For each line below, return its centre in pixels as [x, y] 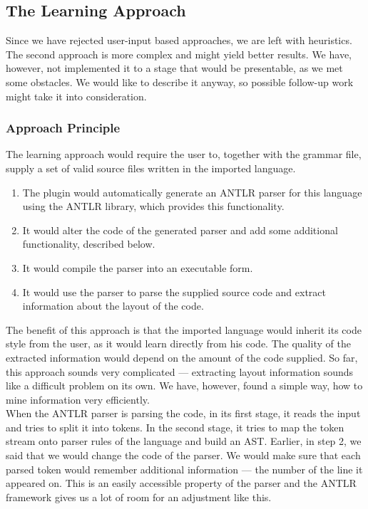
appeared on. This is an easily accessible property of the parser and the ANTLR [181, 483]
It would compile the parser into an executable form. [138, 267]
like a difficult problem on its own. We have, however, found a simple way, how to [184, 385]
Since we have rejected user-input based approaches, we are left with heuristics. [179, 40]
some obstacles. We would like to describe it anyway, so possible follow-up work [180, 82]
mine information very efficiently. [78, 399]
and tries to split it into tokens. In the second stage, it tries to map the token [175, 427]
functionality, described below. [89, 244]
